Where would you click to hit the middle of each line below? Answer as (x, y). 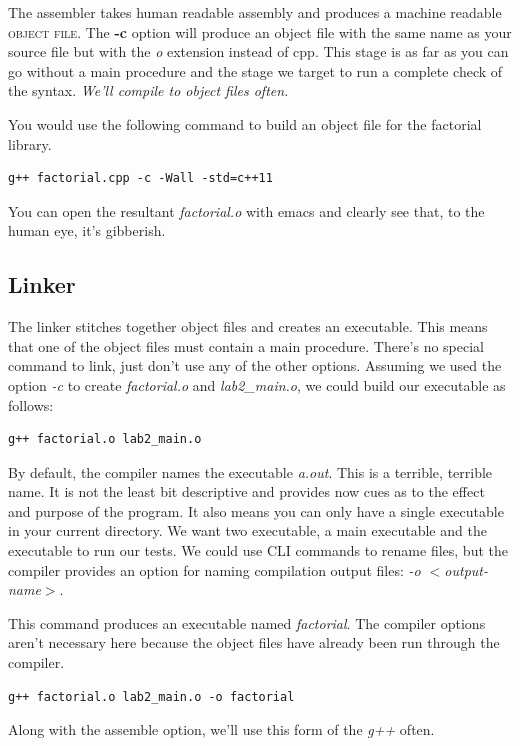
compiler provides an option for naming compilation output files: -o (214, 569)
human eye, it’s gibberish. (87, 230)
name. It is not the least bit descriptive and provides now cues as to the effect (246, 491)
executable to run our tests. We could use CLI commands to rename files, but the (258, 550)
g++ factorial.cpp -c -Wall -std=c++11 (140, 178)
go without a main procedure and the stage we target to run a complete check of (255, 70)
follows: (31, 404)
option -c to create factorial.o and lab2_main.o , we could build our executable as (257, 384)
